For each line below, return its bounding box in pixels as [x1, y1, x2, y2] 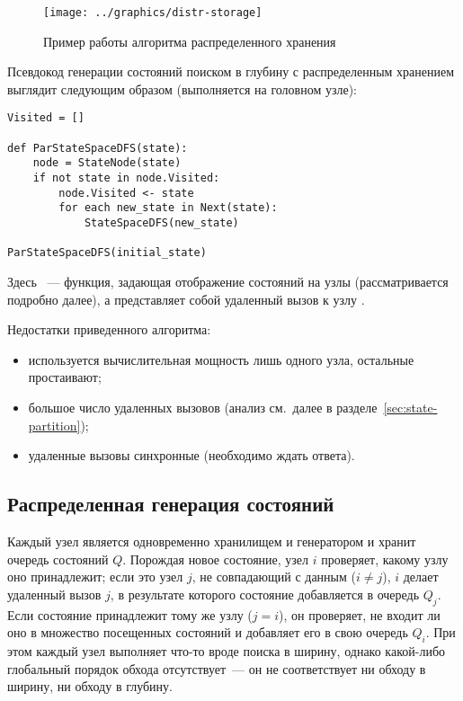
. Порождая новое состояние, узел [122, 549, 309, 568]
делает [403, 567, 439, 586]
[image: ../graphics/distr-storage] [43, 6, 263, 19]
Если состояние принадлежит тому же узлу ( [7, 605, 253, 624]
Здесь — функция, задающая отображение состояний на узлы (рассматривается [7, 272, 449, 290]
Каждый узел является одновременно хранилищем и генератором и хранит [7, 531, 416, 550]
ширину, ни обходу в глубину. [7, 677, 174, 696]
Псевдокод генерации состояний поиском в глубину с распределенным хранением [7, 62, 455, 81]
